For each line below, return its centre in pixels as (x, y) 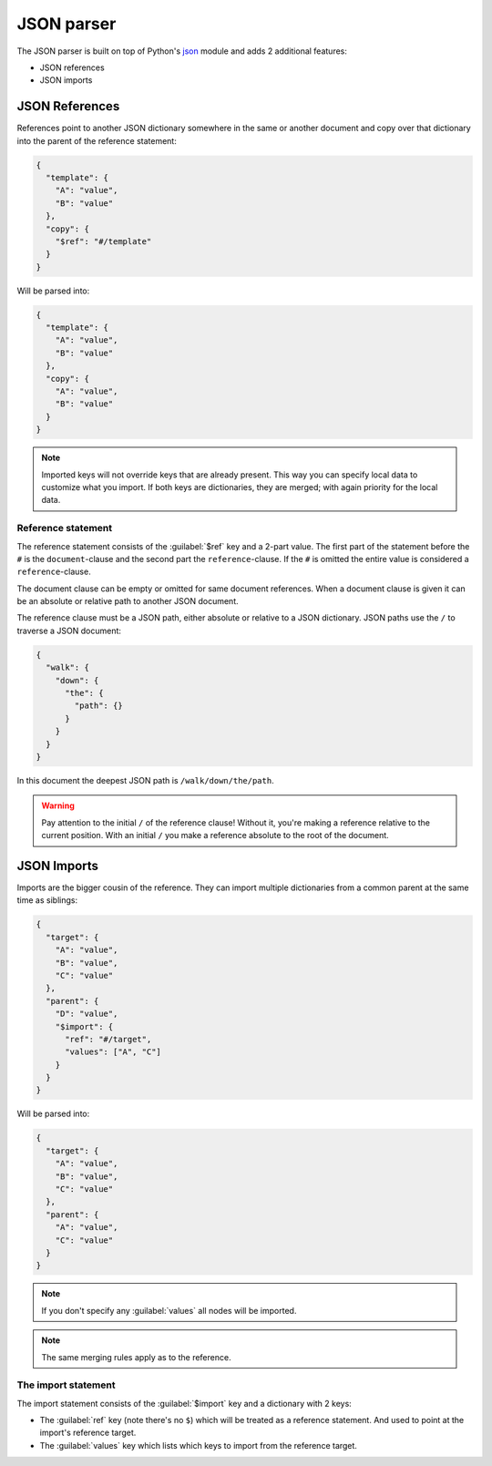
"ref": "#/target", (108, 1039)
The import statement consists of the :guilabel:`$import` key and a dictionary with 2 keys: (184, 1403)
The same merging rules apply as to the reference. (136, 1357)
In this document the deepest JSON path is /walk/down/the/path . (145, 780)
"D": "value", (87, 1014)
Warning (58, 805)
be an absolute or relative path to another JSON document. (128, 601)
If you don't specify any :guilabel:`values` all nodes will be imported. (169, 1310)
